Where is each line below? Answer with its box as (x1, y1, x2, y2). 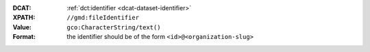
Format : (12, 33, 36, 41)
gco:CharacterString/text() (66, 23, 161, 31)
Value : (12, 23, 32, 31)
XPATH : (12, 14, 36, 22)
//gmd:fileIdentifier (66, 14, 140, 22)
